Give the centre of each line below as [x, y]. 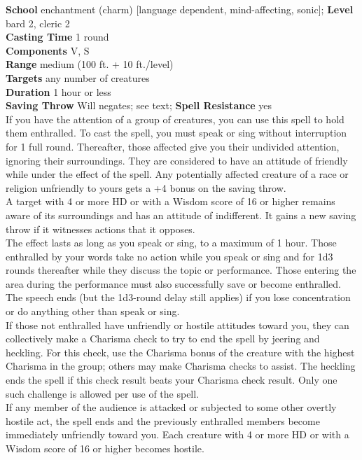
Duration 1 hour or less [58, 91]
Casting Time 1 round [57, 37]
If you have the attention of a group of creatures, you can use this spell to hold [175, 119]
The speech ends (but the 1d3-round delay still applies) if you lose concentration [178, 297]
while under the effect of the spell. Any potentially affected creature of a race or [177, 174]
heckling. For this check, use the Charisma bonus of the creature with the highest [180, 352]
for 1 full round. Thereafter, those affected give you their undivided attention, [173, 146]
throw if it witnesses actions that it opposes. [100, 229]
